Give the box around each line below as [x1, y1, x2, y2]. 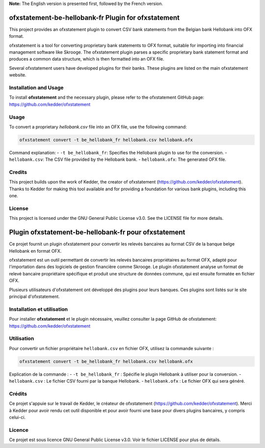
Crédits [9, 390, 27, 397]
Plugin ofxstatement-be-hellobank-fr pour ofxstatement [9, 228, 185, 237]
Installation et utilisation [9, 305, 68, 312]
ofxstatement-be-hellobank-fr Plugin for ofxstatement [9, 13, 180, 22]
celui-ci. [9, 414, 26, 420]
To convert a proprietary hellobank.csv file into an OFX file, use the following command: [9, 123, 187, 130]
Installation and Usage [9, 84, 64, 91]
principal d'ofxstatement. [9, 293, 60, 299]
